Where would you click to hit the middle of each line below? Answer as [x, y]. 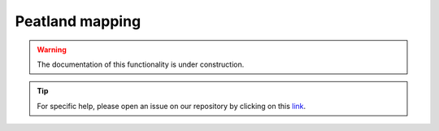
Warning [52, 50]
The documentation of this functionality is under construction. [141, 64]
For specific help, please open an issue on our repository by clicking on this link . [172, 106]
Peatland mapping [78, 21]
